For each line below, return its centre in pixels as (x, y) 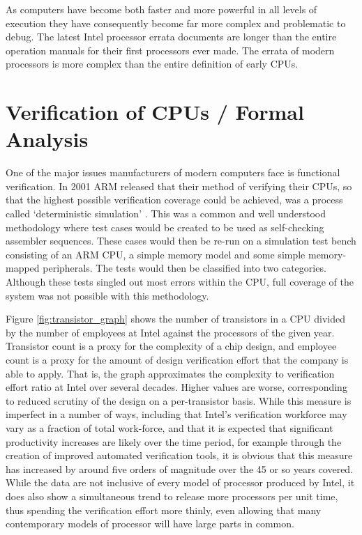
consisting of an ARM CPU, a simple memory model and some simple (156, 254)
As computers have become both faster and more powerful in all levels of (161, 9)
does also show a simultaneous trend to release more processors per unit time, (172, 496)
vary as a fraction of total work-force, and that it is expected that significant (169, 427)
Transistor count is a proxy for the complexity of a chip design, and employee (171, 346)
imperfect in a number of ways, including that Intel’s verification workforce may (176, 414)
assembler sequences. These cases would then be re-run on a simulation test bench (181, 241)
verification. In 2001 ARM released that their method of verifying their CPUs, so (179, 186)
